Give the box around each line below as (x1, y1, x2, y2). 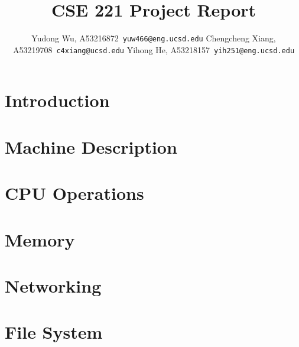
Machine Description (5, 134, 177, 158)
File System (5, 320, 103, 344)
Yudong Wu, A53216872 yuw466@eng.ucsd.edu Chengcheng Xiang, (31, 32, 276, 44)
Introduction (5, 88, 110, 112)
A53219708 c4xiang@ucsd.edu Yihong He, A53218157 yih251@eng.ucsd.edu (12, 43, 295, 56)
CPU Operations (5, 181, 144, 205)
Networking (5, 273, 102, 297)
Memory (5, 227, 75, 251)
